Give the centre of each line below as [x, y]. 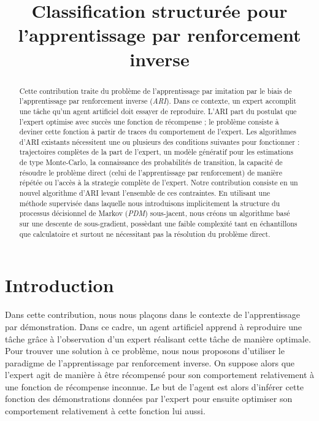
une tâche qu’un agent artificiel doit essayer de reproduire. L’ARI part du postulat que [158, 111]
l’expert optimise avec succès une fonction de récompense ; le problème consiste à [149, 121]
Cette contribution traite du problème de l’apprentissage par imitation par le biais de [156, 91]
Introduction [60, 285]
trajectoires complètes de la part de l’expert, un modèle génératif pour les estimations [156, 152]
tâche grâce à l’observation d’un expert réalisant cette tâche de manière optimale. [158, 338]
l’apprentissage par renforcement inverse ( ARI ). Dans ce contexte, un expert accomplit [158, 101]
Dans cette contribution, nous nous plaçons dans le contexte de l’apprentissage [153, 315]
